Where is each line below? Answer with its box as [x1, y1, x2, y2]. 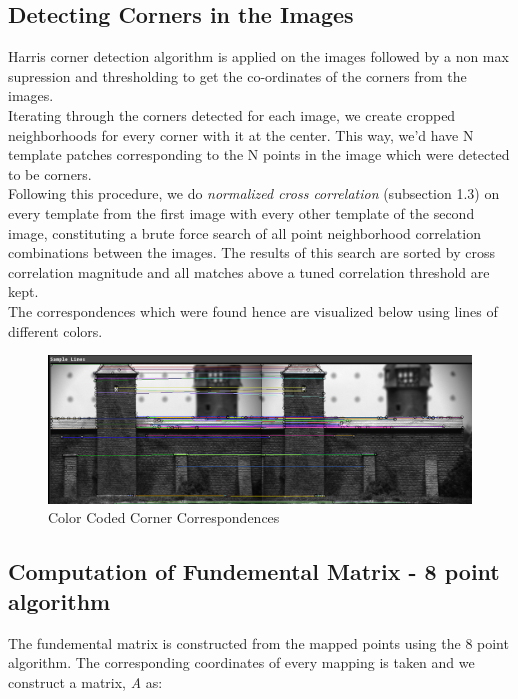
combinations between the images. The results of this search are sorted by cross [8, 242, 495, 263]
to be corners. [8, 163, 92, 184]
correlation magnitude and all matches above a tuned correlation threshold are [8, 261, 490, 282]
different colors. [8, 320, 103, 341]
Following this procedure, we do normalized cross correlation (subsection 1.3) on [8, 183, 500, 204]
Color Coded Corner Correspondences [48, 507, 280, 528]
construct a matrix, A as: [8, 671, 163, 692]
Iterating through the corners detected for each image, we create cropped [8, 104, 456, 125]
